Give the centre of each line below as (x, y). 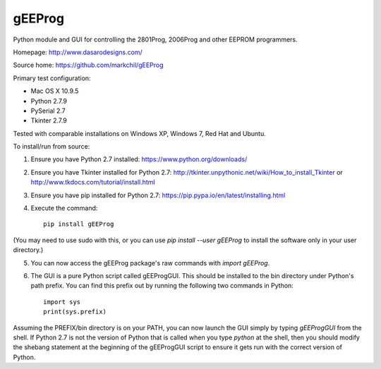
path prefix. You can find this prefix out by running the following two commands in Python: (162, 286)
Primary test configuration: (52, 78)
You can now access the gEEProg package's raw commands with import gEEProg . (150, 263)
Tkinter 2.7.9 (49, 120)
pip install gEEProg (79, 224)
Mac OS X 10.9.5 (55, 91)
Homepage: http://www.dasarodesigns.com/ (78, 52)
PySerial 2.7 (48, 111)
